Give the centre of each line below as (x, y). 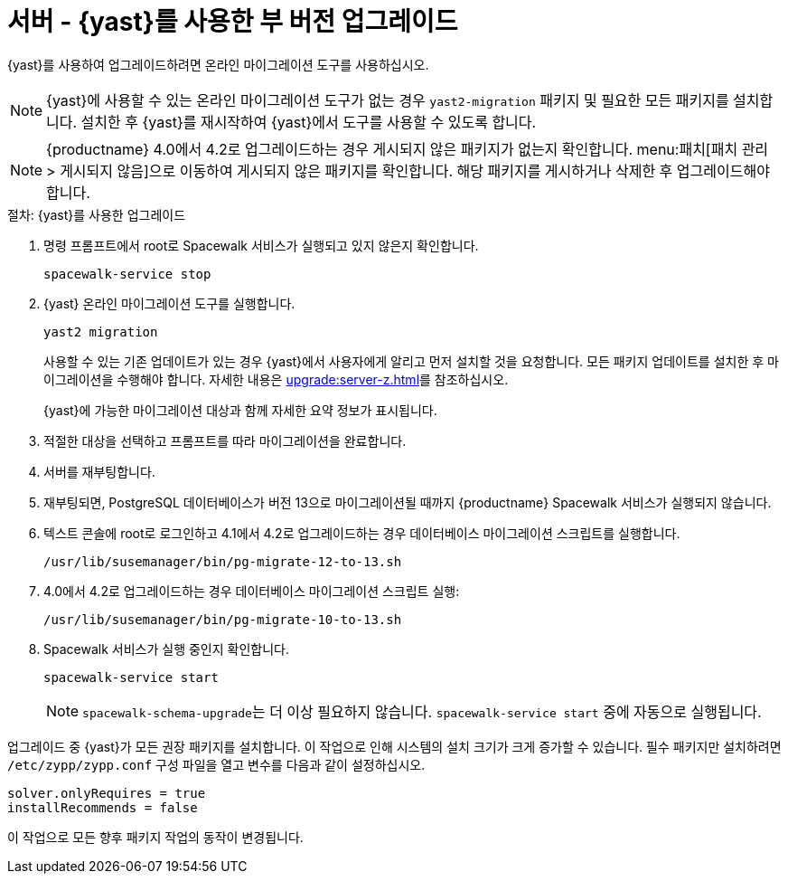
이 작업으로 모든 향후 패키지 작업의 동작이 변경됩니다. (155, 837)
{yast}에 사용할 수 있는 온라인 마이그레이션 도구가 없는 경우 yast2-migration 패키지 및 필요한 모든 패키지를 (388, 100)
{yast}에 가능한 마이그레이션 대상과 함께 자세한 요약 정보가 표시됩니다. (240, 410)
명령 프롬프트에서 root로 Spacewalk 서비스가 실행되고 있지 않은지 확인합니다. (261, 245)
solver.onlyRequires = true (107, 793)
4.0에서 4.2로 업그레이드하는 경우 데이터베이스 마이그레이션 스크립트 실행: (252, 591)
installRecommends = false (103, 807)
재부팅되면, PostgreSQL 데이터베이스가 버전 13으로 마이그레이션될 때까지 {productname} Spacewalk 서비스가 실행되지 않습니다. (408, 502)
